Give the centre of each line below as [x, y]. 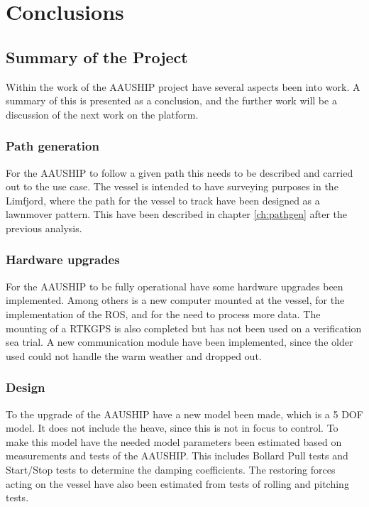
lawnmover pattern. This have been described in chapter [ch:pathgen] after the [177, 214]
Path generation [53, 146]
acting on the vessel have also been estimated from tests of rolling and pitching [177, 483]
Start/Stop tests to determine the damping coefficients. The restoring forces [171, 469]
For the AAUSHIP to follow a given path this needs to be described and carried [180, 172]
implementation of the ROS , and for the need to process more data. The [163, 314]
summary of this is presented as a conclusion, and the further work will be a [171, 100]
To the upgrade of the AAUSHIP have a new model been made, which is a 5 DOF [184, 414]
